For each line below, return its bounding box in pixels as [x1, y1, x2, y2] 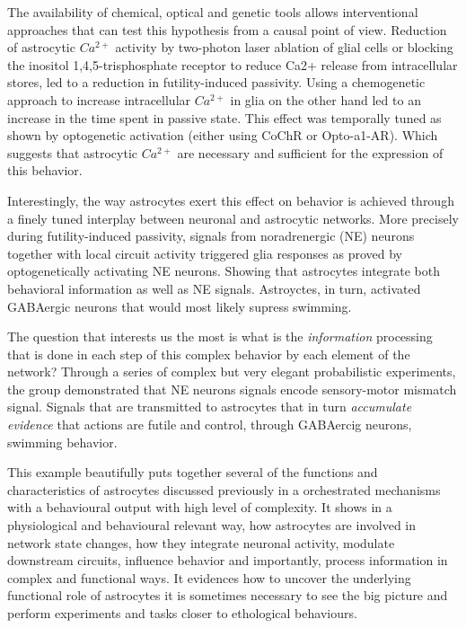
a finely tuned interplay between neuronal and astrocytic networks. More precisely [7, 208, 459, 227]
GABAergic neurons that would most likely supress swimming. [7, 296, 352, 315]
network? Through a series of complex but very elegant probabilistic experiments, [7, 362, 456, 381]
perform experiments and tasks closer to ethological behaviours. [7, 604, 357, 622]
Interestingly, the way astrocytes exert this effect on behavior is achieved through [7, 190, 454, 209]
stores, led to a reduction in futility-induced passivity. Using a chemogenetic [7, 73, 426, 92]
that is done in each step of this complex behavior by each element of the [7, 344, 410, 363]
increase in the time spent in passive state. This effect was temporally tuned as [7, 108, 442, 127]
